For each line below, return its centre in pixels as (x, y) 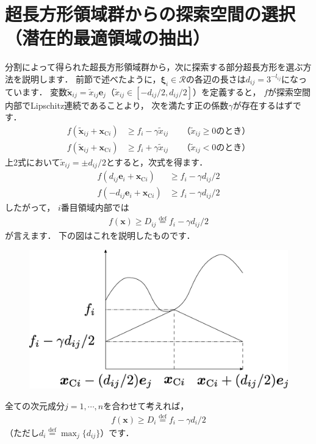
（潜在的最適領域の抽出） (108, 38)
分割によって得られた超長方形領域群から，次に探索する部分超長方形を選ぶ (154, 67)
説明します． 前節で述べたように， (91, 78)
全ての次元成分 (35, 405)
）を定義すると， (227, 91)
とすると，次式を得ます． (157, 162)
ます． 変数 (45, 91)
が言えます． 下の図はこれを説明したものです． (100, 235)
